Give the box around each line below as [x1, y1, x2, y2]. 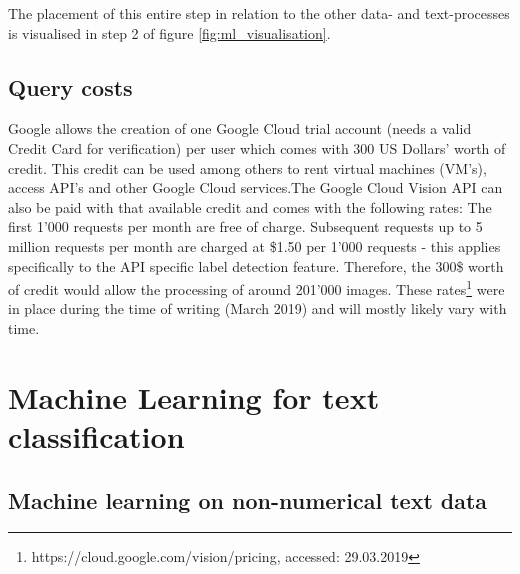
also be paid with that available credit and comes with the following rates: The [8, 196, 492, 217]
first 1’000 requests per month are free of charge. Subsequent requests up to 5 [8, 216, 483, 237]
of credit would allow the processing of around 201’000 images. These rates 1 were [8, 276, 505, 299]
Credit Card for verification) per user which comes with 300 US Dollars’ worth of [8, 137, 506, 158]
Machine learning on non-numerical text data [8, 484, 488, 515]
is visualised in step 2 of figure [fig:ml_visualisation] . [8, 22, 331, 43]
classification [8, 415, 185, 456]
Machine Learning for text [8, 376, 380, 417]
